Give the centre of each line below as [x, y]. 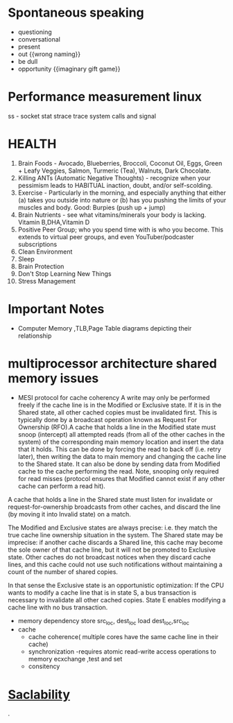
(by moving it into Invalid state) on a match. [69, 514]
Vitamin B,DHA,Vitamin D [54, 222]
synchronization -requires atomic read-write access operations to [122, 652]
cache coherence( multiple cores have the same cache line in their [123, 637]
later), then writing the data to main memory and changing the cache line [122, 456]
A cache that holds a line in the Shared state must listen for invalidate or [111, 499]
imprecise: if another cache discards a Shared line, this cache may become [115, 542]
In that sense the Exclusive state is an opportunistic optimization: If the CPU [116, 585]
